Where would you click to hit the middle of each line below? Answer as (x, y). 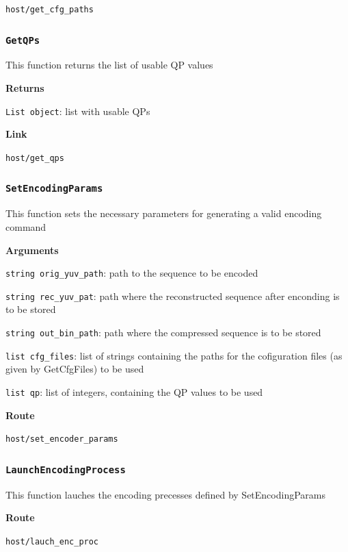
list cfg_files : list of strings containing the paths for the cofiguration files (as (174, 355)
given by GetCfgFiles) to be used (75, 369)
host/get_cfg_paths (50, 10)
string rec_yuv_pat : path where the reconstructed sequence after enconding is (173, 296)
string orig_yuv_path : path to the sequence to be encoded (132, 273)
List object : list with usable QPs (78, 111)
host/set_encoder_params (62, 439)
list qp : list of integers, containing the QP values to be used (134, 391)
